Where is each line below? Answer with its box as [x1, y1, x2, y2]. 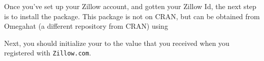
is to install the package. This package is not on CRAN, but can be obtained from [4, 11, 260, 21]
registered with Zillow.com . [4, 47, 91, 58]
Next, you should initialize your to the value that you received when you [4, 37, 229, 48]
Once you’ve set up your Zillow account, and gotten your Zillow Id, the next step [4, 1, 256, 11]
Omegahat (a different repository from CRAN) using [4, 21, 168, 31]
